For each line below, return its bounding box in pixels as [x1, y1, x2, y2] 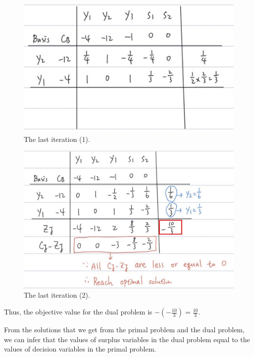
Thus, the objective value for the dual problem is [4, 307, 152, 317]
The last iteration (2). [24, 290, 90, 300]
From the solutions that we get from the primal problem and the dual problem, [4, 324, 245, 335]
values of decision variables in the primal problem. [4, 344, 156, 354]
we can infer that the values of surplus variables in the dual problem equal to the [4, 334, 250, 344]
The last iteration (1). [24, 134, 90, 144]
